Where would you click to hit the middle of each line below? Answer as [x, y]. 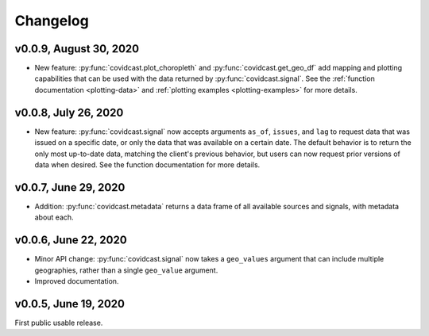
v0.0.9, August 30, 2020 [77, 49]
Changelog [52, 21]
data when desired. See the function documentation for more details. [147, 164]
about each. [54, 217]
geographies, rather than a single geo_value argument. [126, 270]
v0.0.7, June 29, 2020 [70, 187]
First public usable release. [59, 323]
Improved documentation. [77, 281]
